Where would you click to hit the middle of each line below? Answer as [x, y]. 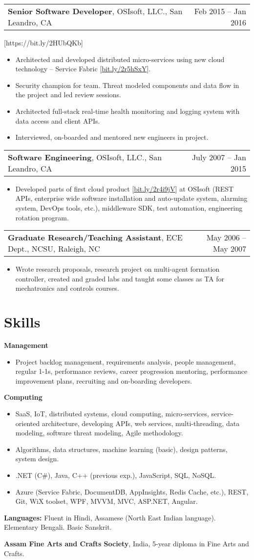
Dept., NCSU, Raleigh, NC [54, 249]
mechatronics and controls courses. [67, 288]
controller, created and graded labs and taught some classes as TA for [120, 278]
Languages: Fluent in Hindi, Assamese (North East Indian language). [110, 517]
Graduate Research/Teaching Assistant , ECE [95, 237]
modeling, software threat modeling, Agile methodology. [99, 433]
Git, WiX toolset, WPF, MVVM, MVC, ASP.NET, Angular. [106, 501]
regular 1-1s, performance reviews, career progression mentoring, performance [131, 371]
